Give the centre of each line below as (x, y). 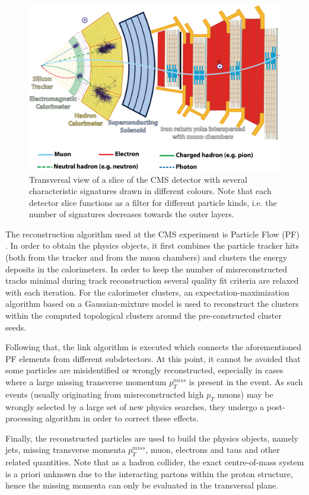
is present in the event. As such (246, 382)
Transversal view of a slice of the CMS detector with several (138, 179)
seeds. (16, 327)
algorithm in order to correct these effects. (122, 418)
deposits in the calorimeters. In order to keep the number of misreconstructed (146, 269)
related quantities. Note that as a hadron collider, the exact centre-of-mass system (155, 462)
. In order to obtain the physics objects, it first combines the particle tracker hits (152, 245)
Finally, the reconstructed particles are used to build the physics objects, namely (152, 438)
